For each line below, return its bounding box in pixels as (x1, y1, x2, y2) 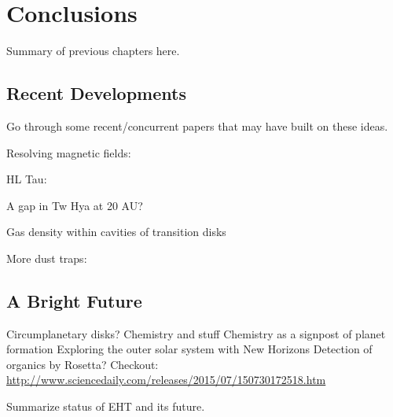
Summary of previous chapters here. (6, 42, 180, 59)
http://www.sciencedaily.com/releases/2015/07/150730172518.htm (6, 371, 326, 388)
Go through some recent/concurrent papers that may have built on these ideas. (6, 117, 388, 134)
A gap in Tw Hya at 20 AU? (6, 197, 143, 213)
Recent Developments (6, 81, 186, 105)
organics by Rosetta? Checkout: (6, 356, 159, 372)
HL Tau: (6, 171, 47, 187)
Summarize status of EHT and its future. (6, 398, 205, 415)
